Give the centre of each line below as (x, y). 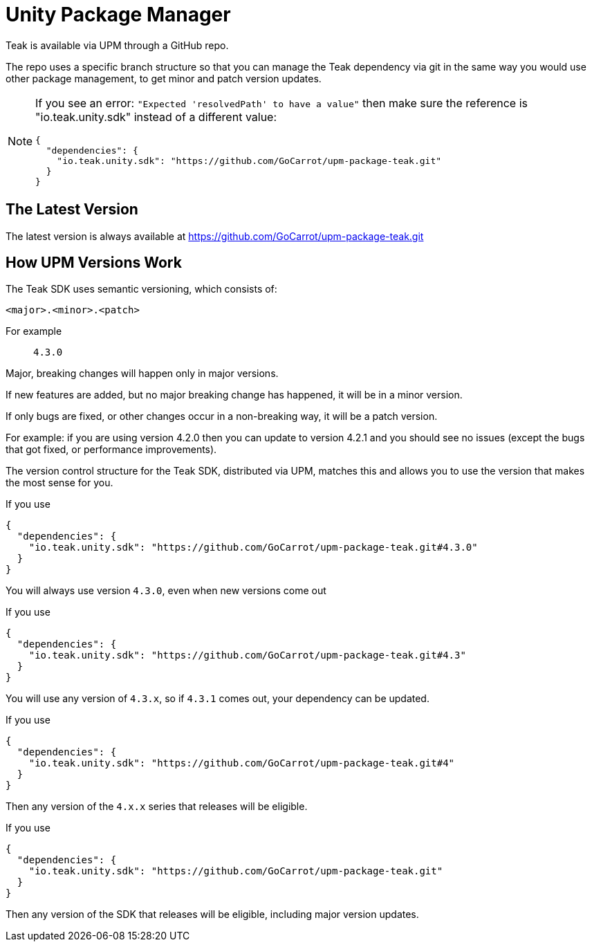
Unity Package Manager (118, 15)
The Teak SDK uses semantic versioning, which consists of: (141, 289)
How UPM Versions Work (94, 263)
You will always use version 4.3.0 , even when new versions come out (166, 591)
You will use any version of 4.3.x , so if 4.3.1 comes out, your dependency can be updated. (218, 699)
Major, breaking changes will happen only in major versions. (142, 374)
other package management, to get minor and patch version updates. (164, 78)
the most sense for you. (59, 483)
